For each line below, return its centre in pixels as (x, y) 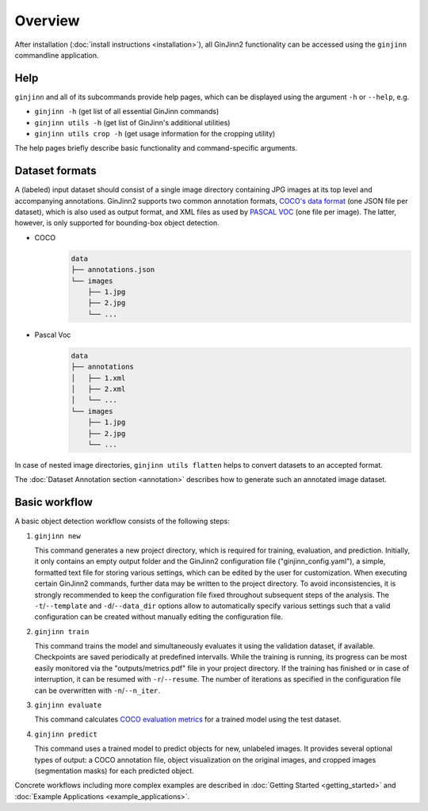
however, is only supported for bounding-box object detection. (117, 223)
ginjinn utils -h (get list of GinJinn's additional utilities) (132, 122)
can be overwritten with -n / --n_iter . (97, 690)
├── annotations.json (113, 270)
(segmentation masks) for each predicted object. (114, 771)
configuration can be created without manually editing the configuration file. (159, 617)
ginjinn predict (66, 734)
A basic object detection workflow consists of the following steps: (122, 521)
